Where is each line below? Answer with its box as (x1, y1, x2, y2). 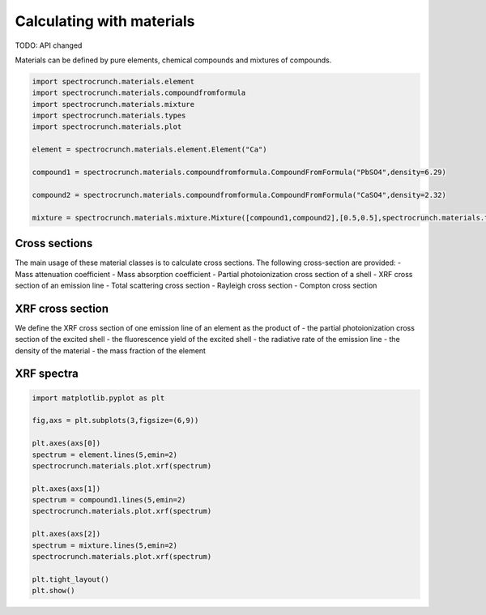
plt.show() (32, 586, 75, 596)
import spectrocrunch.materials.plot (32, 122, 182, 131)
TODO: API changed (15, 41, 83, 50)
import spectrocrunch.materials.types (32, 111, 186, 121)
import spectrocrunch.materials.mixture (32, 100, 194, 109)
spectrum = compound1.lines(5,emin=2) (32, 495, 186, 505)
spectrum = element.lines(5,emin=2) (32, 450, 178, 459)
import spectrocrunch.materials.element (32, 77, 194, 86)
